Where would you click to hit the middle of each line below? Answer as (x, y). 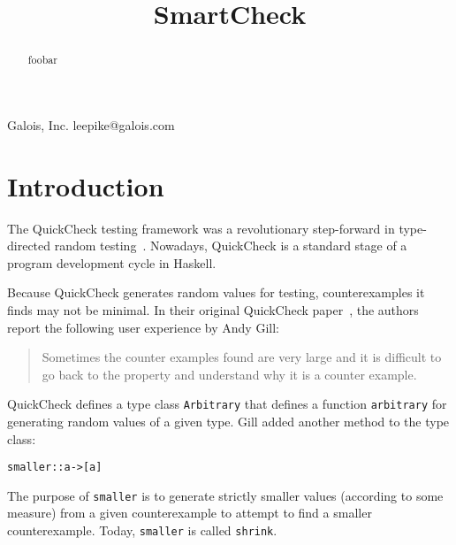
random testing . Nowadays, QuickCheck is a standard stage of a (231, 246)
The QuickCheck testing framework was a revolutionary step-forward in (201, 228)
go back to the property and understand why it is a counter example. (229, 374)
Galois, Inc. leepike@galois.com (91, 124)
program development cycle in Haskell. (112, 262)
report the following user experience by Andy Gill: (143, 327)
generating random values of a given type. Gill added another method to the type (228, 421)
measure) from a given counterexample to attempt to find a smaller (190, 513)
